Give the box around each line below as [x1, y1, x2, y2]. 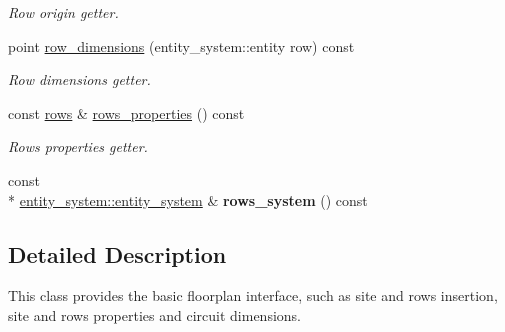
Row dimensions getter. [8, 69, 151, 90]
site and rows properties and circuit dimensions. [8, 304, 301, 325]
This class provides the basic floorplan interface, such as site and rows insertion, [8, 285, 498, 306]
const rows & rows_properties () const [8, 102, 245, 123]
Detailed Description [8, 238, 227, 269]
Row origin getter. [8, 2, 119, 22]
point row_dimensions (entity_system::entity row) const [8, 35, 355, 56]
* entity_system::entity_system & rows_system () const [8, 189, 368, 210]
